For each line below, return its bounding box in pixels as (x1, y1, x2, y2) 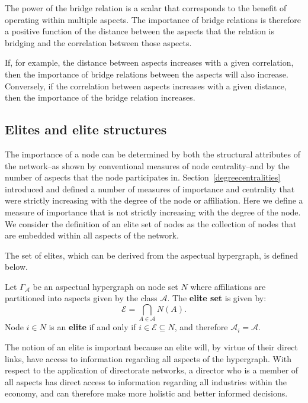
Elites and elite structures (5, 120, 167, 138)
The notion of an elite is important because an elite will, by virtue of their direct (5, 341, 298, 353)
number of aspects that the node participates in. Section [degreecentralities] (5, 171, 281, 183)
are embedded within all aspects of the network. (5, 229, 179, 241)
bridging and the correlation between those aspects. (5, 36, 192, 49)
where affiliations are (190, 280, 266, 292)
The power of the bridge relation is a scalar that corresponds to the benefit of (5, 2, 287, 14)
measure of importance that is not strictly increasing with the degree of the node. (5, 205, 301, 218)
